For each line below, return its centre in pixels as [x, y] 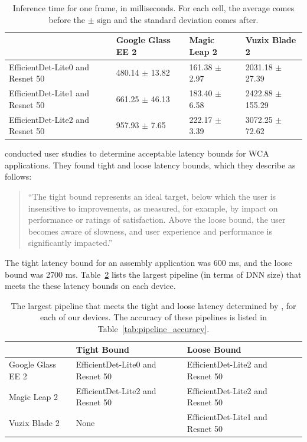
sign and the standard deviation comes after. [178, 19]
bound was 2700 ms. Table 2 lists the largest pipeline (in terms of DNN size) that [153, 274]
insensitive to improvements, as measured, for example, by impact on [153, 208]
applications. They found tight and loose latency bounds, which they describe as [150, 165]
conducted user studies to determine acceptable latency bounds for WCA [137, 153]
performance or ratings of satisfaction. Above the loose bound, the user [157, 220]
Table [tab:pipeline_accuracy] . [153, 328]
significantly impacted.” [70, 243]
